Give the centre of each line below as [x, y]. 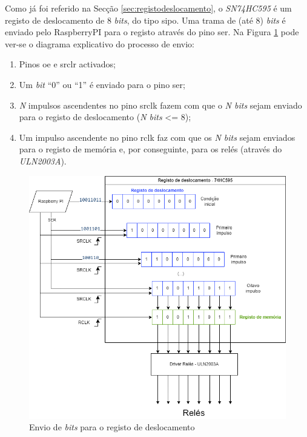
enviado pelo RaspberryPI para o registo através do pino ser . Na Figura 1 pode [152, 32]
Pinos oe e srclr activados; [67, 64]
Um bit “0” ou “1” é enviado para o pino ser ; [102, 84]
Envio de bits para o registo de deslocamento [112, 427]
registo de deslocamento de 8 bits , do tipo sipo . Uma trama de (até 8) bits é [145, 20]
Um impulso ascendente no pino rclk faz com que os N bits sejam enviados [157, 137]
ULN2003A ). [43, 161]
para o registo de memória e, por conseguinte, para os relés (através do [150, 149]
